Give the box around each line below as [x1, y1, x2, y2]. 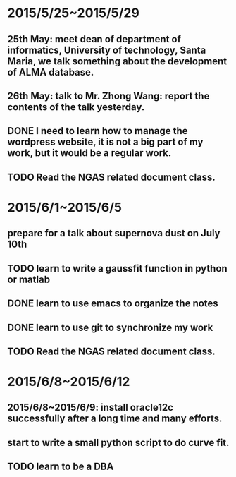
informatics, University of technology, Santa [7, 44, 206, 56]
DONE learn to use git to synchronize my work [7, 321, 213, 333]
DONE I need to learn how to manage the [7, 125, 188, 137]
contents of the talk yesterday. [7, 101, 145, 113]
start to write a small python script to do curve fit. [7, 436, 230, 449]
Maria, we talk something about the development [7, 55, 228, 67]
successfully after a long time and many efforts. [7, 413, 223, 425]
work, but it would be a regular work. [7, 147, 172, 159]
